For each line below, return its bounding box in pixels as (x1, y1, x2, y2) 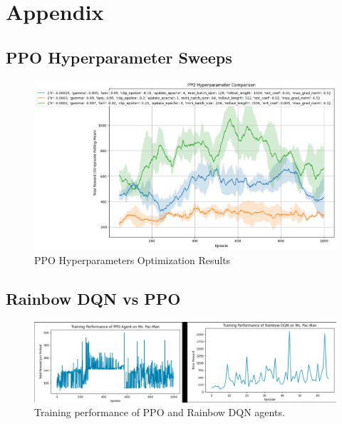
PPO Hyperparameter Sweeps (6, 46, 232, 68)
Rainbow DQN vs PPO (6, 288, 181, 310)
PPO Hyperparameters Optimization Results (34, 253, 231, 268)
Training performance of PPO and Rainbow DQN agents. (34, 405, 285, 420)
